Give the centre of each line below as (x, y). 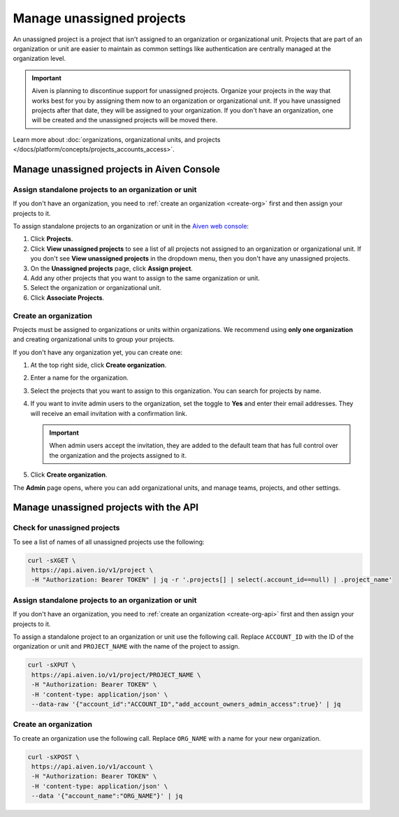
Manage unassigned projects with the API (106, 508)
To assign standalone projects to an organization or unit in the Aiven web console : (131, 226)
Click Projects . (52, 239)
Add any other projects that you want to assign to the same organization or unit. (145, 278)
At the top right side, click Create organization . (99, 365)
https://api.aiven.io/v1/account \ (93, 767)
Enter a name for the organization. (79, 378)
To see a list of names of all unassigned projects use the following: (109, 542)
